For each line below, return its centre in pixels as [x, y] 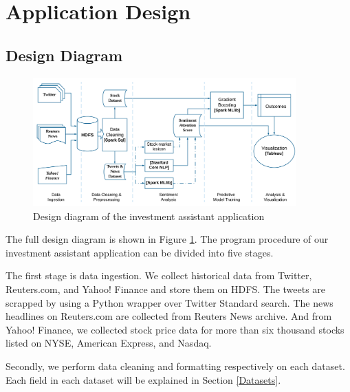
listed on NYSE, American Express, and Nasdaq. [109, 343]
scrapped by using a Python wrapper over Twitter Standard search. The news [169, 302]
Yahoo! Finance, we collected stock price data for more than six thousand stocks [175, 329]
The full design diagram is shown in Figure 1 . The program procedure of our [167, 239]
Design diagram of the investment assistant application [149, 216]
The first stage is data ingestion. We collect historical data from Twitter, [159, 275]
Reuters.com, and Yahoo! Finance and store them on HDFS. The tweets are [166, 288]
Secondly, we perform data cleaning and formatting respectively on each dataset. [175, 366]
